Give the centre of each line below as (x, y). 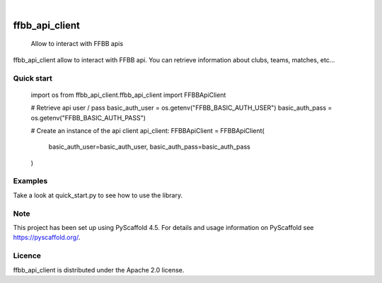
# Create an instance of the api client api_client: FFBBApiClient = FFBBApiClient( (147, 130)
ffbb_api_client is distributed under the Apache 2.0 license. (99, 270)
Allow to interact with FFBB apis (77, 44)
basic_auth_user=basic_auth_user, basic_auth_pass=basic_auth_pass (149, 147)
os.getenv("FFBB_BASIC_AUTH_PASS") (88, 117)
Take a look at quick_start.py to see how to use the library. (98, 195)
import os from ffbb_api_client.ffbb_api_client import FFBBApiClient (128, 95)
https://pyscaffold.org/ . (47, 238)
